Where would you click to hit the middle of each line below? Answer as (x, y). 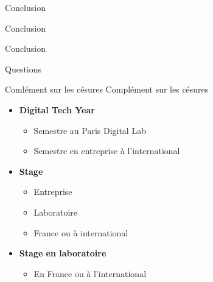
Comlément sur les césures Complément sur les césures (107, 89)
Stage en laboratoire (63, 253)
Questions (23, 69)
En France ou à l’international (90, 273)
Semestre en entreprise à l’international (107, 151)
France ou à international (81, 232)
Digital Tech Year (57, 109)
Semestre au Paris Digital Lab (90, 130)
